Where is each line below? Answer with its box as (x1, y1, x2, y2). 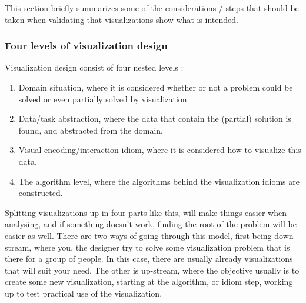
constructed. (18, 187, 63, 199)
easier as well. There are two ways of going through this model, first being (5, 229, 272, 241)
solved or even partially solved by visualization (18, 92, 187, 105)
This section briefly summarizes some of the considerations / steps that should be (5, 2, 299, 14)
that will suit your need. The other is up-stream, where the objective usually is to (5, 264, 300, 276)
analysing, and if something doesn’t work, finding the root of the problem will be (5, 218, 297, 230)
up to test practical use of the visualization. (5, 287, 162, 299)
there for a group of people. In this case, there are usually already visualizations (5, 252, 293, 265)
